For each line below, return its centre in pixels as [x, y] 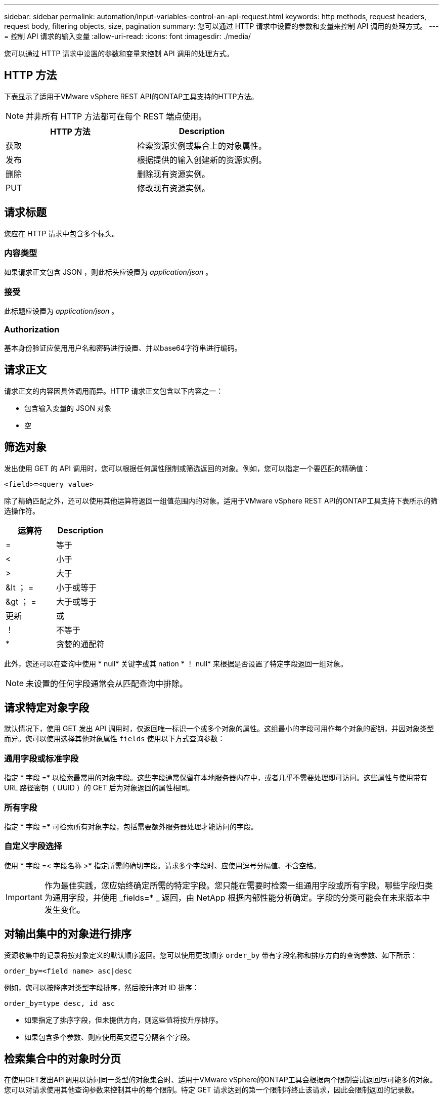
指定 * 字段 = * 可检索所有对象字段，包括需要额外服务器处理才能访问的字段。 [131, 826]
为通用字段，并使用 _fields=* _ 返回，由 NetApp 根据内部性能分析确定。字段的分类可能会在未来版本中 [237, 897]
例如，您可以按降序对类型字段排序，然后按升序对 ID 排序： [102, 987]
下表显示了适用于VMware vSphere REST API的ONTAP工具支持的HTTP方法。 [131, 96]
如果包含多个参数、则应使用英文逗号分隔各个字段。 [109, 1037]
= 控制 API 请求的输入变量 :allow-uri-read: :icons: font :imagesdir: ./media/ [128, 36]
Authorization [32, 329]
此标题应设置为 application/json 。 [61, 311]
